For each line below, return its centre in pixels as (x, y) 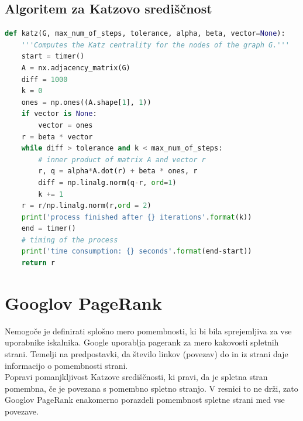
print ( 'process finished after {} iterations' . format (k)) (137, 217)
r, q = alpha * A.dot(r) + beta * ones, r (118, 171)
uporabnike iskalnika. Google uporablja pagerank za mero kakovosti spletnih (142, 342)
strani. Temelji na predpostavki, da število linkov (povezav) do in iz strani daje (147, 353)
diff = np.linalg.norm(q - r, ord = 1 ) (107, 182)
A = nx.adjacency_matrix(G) (76, 68)
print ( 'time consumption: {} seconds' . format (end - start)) (137, 251)
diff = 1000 (44, 79)
